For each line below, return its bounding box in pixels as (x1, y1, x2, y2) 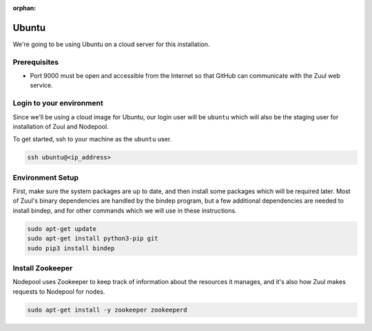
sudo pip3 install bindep (27, 244, 115, 252)
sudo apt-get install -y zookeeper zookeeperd (27, 305, 187, 314)
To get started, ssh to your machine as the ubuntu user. (12, 135, 172, 143)
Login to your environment (12, 99, 103, 108)
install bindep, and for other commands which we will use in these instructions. (12, 206, 237, 214)
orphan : (12, 4, 37, 12)
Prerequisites (12, 57, 59, 67)
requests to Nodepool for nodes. (12, 287, 105, 296)
